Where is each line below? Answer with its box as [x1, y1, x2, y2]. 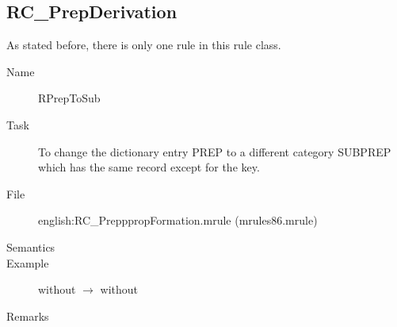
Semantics [6, 238, 55, 255]
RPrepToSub [38, 90, 101, 106]
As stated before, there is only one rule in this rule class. [6, 37, 281, 53]
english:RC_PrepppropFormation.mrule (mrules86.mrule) [38, 212, 318, 229]
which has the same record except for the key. [38, 159, 260, 175]
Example [6, 254, 49, 271]
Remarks [6, 307, 49, 324]
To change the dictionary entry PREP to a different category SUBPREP [38, 143, 391, 160]
